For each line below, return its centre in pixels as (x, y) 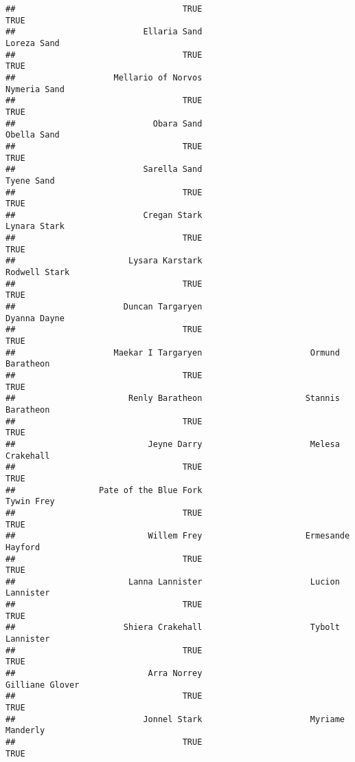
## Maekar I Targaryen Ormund (173, 352)
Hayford (23, 547)
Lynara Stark (35, 227)
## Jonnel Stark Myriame (175, 719)
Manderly (25, 731)
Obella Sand (33, 135)
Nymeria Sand (35, 89)
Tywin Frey (30, 502)
